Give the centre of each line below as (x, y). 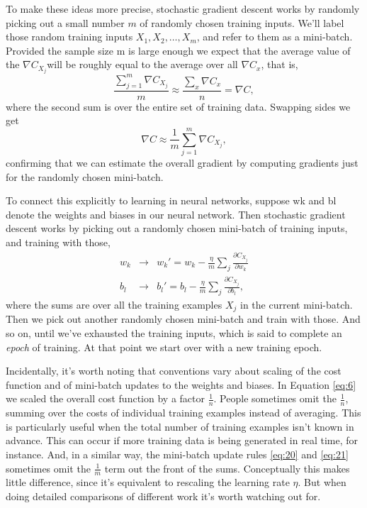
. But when (322, 482)
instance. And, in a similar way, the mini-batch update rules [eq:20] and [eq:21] (177, 454)
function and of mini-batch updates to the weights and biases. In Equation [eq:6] (181, 384)
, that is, (280, 64)
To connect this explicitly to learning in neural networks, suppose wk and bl (171, 200)
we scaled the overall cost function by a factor (105, 398)
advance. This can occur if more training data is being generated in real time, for (182, 440)
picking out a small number (65, 22)
